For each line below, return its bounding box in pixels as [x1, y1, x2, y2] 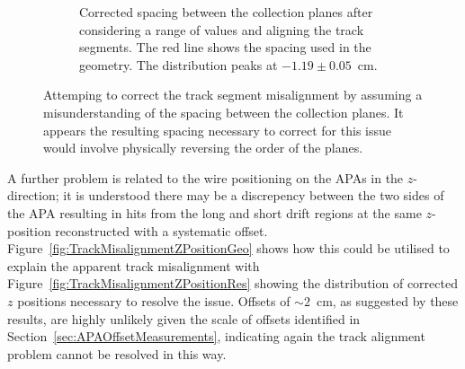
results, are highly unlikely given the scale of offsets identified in [7, 309, 361, 328]
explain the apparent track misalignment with [7, 256, 260, 275]
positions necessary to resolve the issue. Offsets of [17, 291, 291, 310]
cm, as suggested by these [316, 291, 459, 310]
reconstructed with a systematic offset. [55, 221, 268, 240]
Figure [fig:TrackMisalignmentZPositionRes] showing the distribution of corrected [7, 274, 458, 293]
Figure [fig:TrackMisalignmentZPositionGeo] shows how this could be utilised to [7, 239, 450, 258]
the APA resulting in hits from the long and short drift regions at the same [7, 203, 422, 222]
